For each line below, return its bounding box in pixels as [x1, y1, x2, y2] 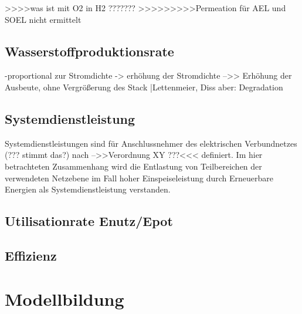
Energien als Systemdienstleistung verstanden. [5, 183, 171, 195]
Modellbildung [5, 286, 124, 310]
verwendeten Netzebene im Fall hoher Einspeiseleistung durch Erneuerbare [5, 171, 274, 184]
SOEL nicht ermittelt [5, 13, 82, 25]
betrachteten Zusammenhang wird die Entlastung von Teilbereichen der [5, 160, 262, 172]
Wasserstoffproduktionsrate [5, 42, 174, 60]
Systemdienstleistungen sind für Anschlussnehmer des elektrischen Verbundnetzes [5, 137, 297, 149]
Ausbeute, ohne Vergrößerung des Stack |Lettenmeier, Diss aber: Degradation [5, 80, 283, 93]
